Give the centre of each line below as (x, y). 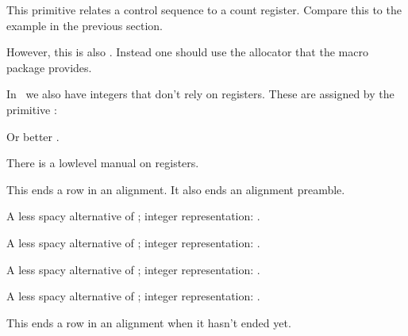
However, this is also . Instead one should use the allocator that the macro (187, 52)
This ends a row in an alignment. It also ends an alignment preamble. (176, 189)
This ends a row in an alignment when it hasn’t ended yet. (149, 322)
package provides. (49, 67)
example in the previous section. (85, 25)
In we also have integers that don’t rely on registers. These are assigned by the (200, 94)
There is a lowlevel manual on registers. (103, 163)
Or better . (33, 136)
